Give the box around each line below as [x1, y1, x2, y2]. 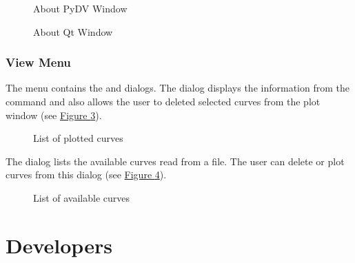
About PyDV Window [33, 1, 128, 15]
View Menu [6, 54, 71, 71]
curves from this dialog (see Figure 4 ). [6, 167, 167, 182]
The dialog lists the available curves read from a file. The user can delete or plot [6, 154, 345, 168]
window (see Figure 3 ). [6, 107, 102, 122]
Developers [6, 231, 112, 259]
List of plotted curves [33, 131, 123, 145]
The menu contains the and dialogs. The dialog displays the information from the [6, 81, 349, 95]
